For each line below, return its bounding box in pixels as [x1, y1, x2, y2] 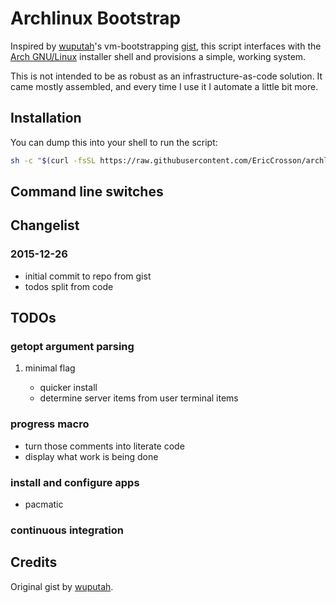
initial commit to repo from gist [24, 270, 152, 282]
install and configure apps [10, 475, 140, 489]
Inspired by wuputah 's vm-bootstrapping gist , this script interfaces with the [10, 40, 322, 52]
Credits [10, 554, 58, 571]
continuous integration [10, 523, 124, 537]
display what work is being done [24, 450, 159, 462]
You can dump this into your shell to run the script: [10, 136, 218, 148]
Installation [10, 110, 82, 127]
